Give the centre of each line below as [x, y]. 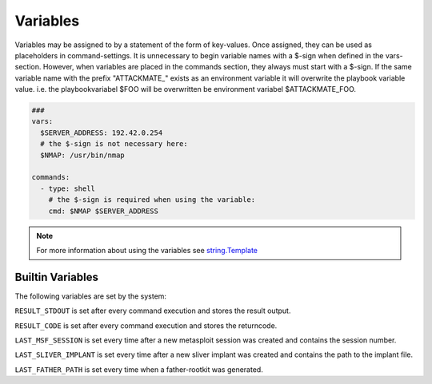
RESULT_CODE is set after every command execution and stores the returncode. [146, 325]
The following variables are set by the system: [91, 296]
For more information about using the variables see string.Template [147, 250]
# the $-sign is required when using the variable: [152, 200]
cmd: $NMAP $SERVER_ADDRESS [104, 211]
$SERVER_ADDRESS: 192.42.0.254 [102, 133]
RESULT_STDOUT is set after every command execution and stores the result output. [153, 311]
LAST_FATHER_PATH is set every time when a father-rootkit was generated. [139, 369]
